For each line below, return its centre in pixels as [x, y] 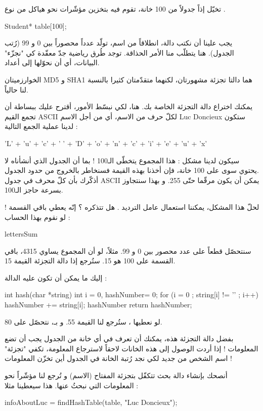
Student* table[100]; [36, 26]
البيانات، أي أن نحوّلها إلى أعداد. [52, 62]
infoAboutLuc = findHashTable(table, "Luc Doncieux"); [91, 402]
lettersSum [21, 234]
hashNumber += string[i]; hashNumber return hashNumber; [98, 305]
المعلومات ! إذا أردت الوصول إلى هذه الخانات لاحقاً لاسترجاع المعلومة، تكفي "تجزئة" [131, 348]
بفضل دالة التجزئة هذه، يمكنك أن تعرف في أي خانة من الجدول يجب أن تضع [119, 338]
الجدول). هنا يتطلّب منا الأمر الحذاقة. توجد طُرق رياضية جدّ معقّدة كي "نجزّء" [119, 52]
